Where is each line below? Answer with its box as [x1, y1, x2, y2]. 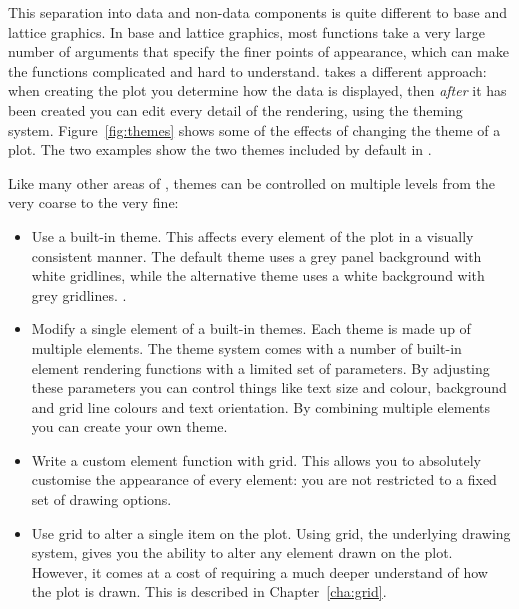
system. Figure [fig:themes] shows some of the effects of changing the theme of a [8, 119, 501, 140]
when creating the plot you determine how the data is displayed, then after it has [8, 80, 507, 101]
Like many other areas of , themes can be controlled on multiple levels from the [8, 172, 496, 193]
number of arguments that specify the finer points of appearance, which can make [8, 41, 509, 62]
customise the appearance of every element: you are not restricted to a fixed [31, 469, 497, 490]
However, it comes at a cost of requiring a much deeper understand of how [31, 561, 488, 582]
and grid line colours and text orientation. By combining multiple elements [31, 396, 491, 417]
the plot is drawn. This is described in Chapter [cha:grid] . [31, 581, 387, 602]
